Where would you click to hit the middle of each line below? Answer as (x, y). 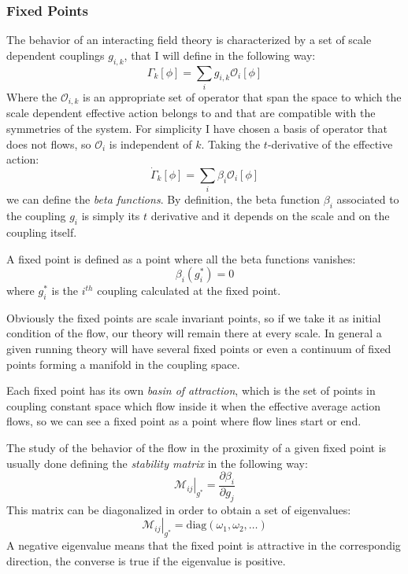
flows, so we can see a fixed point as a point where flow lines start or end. (184, 421)
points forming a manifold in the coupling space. (123, 364)
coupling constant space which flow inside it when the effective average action (194, 405)
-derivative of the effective (330, 143)
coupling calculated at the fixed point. (189, 291)
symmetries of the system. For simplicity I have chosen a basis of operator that (197, 128)
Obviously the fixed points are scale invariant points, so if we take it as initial (194, 317)
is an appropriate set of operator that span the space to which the (242, 96)
